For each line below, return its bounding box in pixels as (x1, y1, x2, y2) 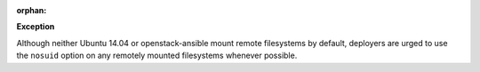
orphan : (16, 5, 47, 15)
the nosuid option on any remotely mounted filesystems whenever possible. (16, 50, 298, 61)
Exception (16, 21, 55, 32)
